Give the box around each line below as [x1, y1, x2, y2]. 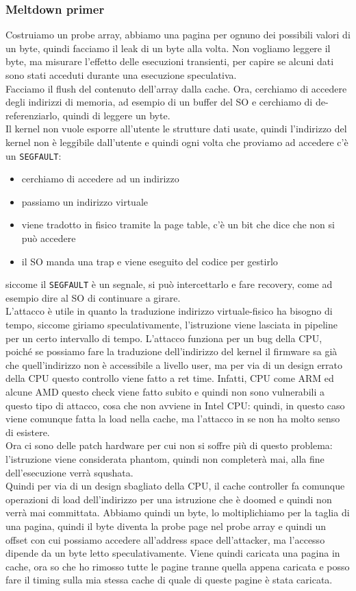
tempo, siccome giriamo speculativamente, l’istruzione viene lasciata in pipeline [5, 317, 338, 332]
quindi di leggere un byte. [62, 108, 170, 122]
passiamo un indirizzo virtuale [21, 194, 148, 208]
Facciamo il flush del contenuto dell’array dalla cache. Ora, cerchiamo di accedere [5, 81, 347, 95]
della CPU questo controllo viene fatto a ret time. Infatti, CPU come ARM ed [5, 371, 334, 385]
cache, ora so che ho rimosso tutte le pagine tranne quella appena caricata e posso [5, 559, 350, 573]
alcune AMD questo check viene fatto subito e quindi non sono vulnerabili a [5, 385, 325, 398]
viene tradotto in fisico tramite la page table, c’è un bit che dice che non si [21, 217, 335, 232]
